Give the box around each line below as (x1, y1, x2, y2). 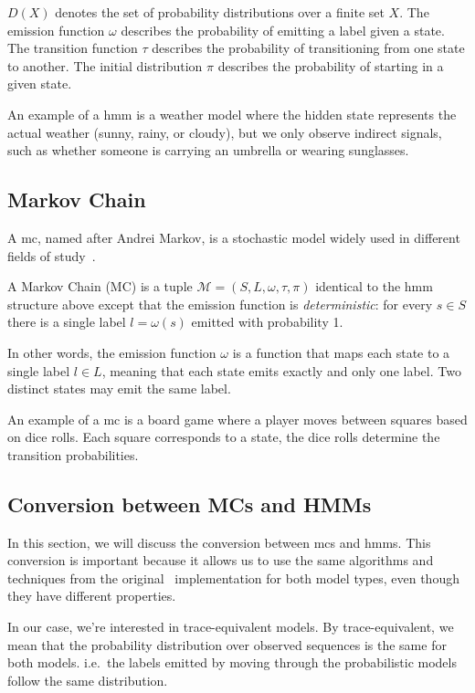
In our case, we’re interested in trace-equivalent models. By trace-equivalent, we (7, 617, 454, 636)
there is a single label (7, 312, 126, 331)
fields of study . (7, 246, 96, 265)
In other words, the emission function (7, 342, 216, 362)
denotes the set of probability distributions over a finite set (55, 3, 385, 21)
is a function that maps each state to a (232, 342, 450, 362)
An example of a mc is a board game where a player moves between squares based (7, 409, 468, 428)
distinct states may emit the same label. (7, 379, 231, 398)
